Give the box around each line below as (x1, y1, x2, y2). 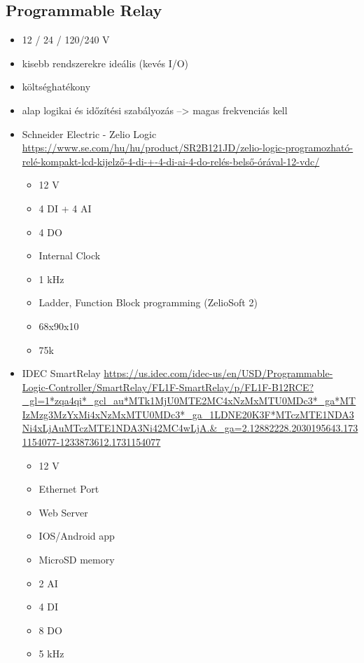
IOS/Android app (38, 528, 115, 543)
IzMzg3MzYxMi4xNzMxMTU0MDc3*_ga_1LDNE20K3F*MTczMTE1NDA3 (22, 406, 354, 421)
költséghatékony (22, 79, 91, 94)
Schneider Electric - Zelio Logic (22, 126, 157, 141)
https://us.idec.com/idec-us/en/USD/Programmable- (104, 366, 333, 381)
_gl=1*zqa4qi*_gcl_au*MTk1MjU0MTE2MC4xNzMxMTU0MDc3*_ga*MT (22, 393, 356, 408)
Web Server (38, 505, 88, 519)
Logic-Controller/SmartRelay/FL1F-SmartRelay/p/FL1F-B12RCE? (22, 379, 314, 394)
